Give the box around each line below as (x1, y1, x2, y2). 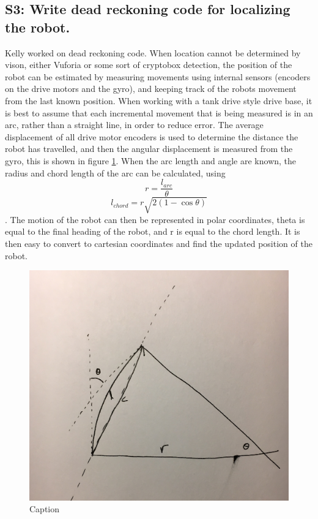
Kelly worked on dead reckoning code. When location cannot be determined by (5, 46, 301, 59)
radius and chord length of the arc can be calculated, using (5, 166, 226, 179)
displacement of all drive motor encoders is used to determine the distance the (5, 130, 298, 143)
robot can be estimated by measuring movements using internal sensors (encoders (5, 70, 311, 83)
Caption (29, 502, 60, 515)
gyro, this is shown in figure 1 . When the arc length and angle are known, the (5, 154, 297, 167)
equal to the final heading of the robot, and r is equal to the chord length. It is (5, 225, 300, 238)
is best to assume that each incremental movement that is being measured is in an (5, 106, 313, 119)
